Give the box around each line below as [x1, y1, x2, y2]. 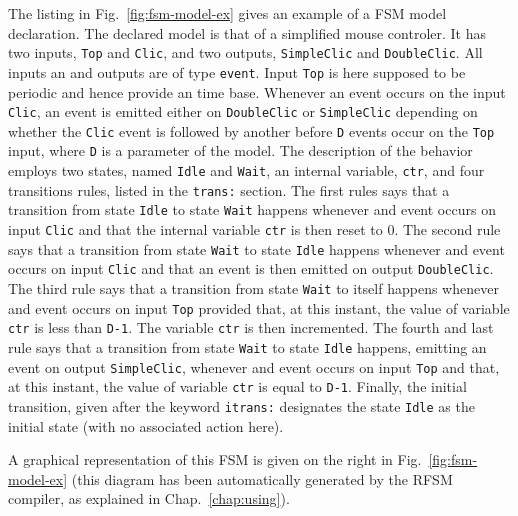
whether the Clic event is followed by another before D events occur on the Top [8, 120, 495, 141]
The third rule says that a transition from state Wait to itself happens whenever [8, 278, 499, 298]
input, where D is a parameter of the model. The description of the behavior [8, 140, 473, 161]
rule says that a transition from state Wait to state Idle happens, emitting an [8, 336, 487, 357]
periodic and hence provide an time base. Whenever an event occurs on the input [8, 81, 506, 102]
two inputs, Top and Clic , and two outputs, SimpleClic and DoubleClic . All [8, 42, 483, 63]
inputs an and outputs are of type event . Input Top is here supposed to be [8, 61, 466, 82]
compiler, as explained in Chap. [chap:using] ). [8, 488, 290, 509]
